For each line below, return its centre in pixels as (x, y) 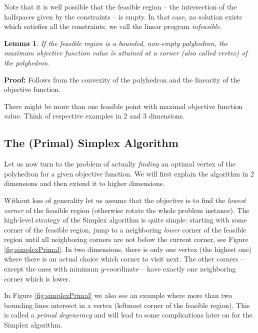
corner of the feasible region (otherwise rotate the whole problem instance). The (127, 210)
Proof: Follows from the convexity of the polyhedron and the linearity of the (122, 79)
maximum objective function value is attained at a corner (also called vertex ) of (126, 53)
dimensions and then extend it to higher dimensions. (84, 183)
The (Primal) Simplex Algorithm (91, 143)
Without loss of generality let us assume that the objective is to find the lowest (125, 200)
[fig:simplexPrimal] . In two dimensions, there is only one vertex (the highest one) (128, 249)
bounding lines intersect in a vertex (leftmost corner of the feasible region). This (127, 305)
